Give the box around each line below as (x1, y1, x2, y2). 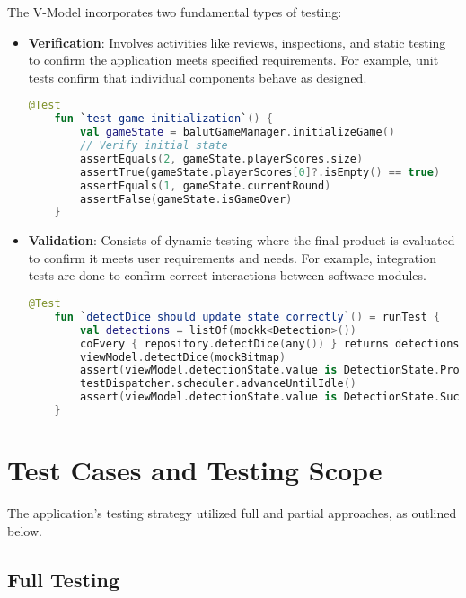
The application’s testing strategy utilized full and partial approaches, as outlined (7, 504, 457, 523)
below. (7, 521, 42, 540)
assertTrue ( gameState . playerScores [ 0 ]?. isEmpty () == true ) (80, 165, 441, 179)
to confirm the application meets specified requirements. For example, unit (28, 50, 439, 69)
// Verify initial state (80, 139, 228, 152)
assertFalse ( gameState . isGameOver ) (80, 192, 293, 206)
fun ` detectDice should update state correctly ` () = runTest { (54, 310, 441, 323)
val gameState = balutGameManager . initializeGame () (80, 126, 395, 139)
